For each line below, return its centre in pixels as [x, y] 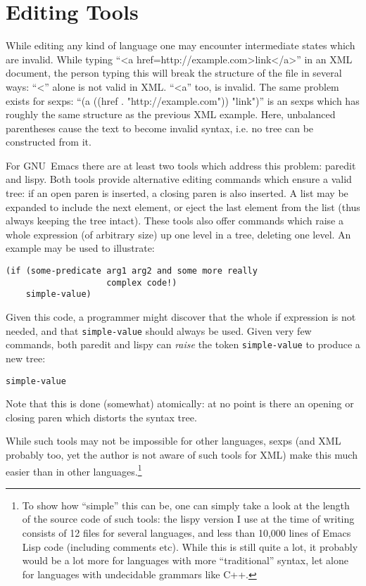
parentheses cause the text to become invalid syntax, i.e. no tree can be [160, 128]
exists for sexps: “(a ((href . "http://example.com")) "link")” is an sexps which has [183, 100]
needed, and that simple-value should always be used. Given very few [159, 330]
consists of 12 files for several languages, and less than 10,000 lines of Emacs [187, 532]
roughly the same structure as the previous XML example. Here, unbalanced [171, 114]
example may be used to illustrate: [80, 248]
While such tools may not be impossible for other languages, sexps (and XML [173, 441]
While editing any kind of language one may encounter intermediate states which [181, 45]
